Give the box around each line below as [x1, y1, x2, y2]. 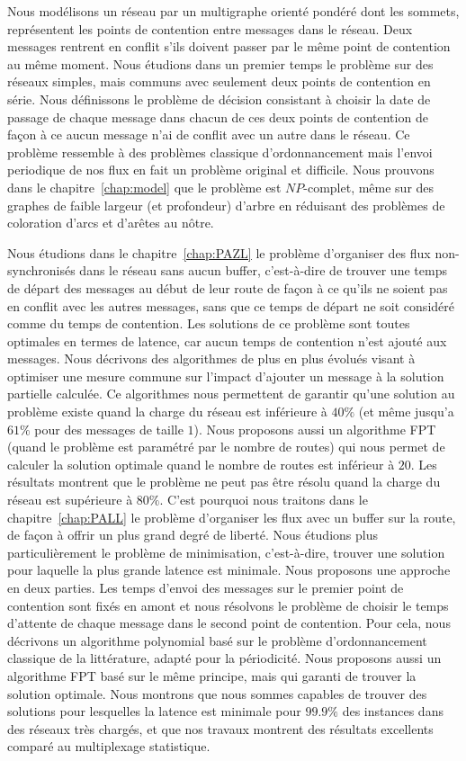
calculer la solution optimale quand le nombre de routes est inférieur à [7, 454, 395, 473]
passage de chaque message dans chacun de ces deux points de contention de [7, 107, 428, 126]
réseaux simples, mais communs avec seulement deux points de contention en [7, 72, 431, 91]
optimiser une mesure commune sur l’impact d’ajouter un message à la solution [7, 366, 444, 385]
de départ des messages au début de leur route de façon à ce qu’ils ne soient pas [7, 278, 448, 297]
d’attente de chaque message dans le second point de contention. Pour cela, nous [7, 613, 451, 632]
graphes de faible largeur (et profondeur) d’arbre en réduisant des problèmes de [7, 195, 445, 214]
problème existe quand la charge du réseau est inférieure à [7, 402, 327, 421]
